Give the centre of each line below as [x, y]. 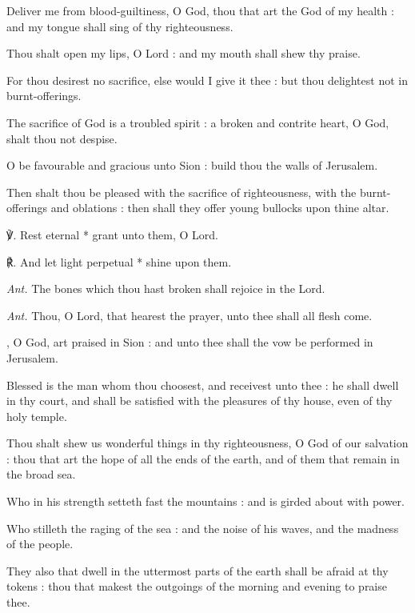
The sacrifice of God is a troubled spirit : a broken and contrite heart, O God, [198, 122]
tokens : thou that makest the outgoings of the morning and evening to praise [197, 586]
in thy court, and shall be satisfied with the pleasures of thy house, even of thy [200, 401]
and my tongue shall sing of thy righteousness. [120, 26]
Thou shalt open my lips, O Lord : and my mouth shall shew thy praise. [184, 53]
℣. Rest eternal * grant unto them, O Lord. [112, 234]
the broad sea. [41, 474]
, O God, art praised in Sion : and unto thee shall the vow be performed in [190, 342]
